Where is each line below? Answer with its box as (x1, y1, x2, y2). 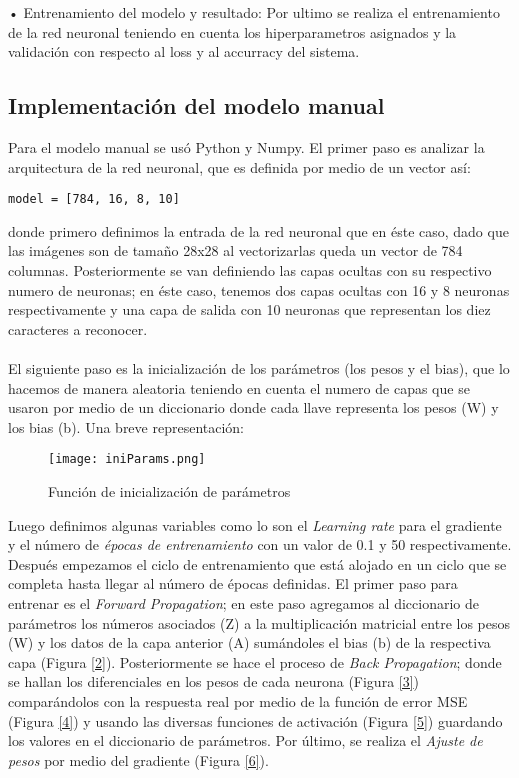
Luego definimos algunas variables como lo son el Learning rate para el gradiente (8, 514, 502, 535)
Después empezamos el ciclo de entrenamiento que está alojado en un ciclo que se (8, 553, 507, 574)
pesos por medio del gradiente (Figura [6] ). (8, 749, 269, 770)
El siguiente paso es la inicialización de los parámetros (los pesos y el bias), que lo (8, 357, 510, 378)
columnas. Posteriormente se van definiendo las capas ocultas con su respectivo (8, 260, 492, 281)
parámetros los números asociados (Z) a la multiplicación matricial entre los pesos (8, 612, 511, 633)
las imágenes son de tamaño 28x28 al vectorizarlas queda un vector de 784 (8, 240, 463, 261)
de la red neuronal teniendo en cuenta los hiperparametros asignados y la (8, 21, 457, 42)
